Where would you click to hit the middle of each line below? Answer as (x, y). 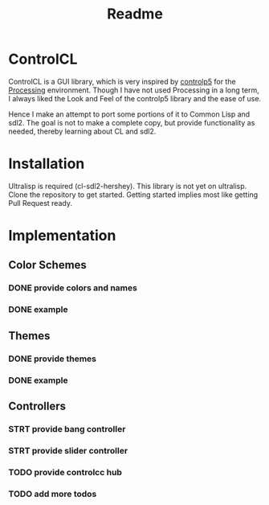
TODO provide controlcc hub (65, 472)
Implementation (62, 236)
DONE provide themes (52, 359)
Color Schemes (47, 265)
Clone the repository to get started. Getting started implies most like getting (133, 195)
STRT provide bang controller (67, 429)
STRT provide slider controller (68, 450)
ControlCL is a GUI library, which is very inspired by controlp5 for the (122, 81)
